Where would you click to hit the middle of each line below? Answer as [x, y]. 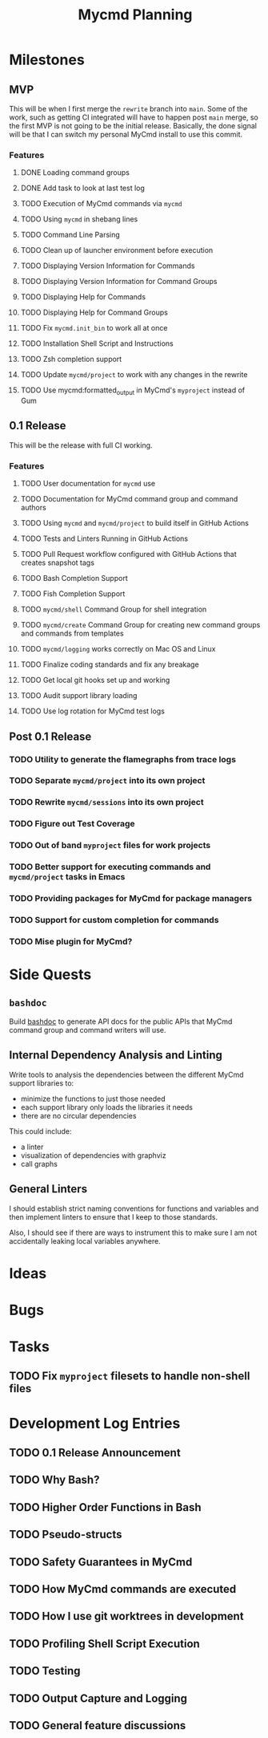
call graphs [39, 1163]
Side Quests [50, 975]
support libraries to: [42, 1083]
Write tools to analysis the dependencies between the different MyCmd [126, 1074]
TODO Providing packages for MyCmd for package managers [131, 899]
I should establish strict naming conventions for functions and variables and [134, 1208]
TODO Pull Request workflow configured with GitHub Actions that [128, 554]
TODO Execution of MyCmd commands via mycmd [101, 204]
